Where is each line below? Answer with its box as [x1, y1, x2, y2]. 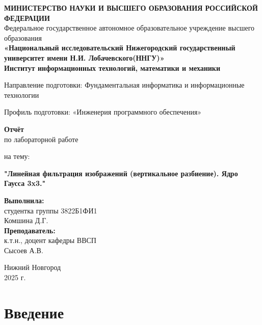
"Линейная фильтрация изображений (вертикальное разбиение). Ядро [4, 168, 238, 178]
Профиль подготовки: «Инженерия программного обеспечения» [4, 106, 202, 117]
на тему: [4, 151, 30, 161]
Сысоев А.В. [4, 245, 43, 255]
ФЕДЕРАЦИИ [4, 12, 50, 23]
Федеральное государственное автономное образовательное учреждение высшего [4, 22, 255, 33]
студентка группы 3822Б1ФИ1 [4, 205, 97, 215]
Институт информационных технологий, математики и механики [4, 62, 220, 73]
